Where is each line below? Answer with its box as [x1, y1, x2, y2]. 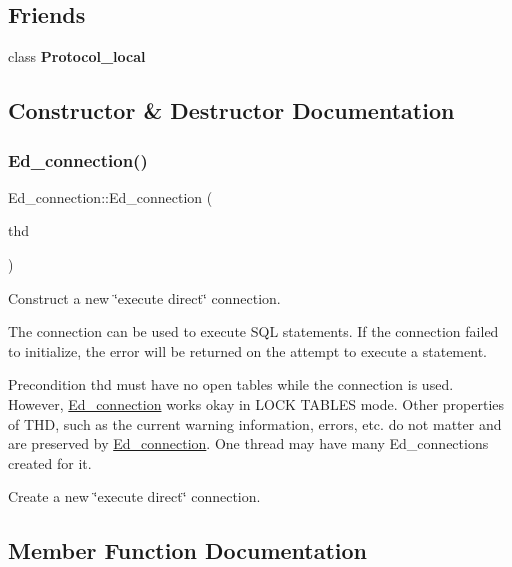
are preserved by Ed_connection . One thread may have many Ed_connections [8, 433, 489, 454]
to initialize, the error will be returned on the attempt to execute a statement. [8, 340, 487, 361]
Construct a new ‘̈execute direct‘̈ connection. [8, 287, 281, 308]
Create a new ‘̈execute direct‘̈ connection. [8, 486, 261, 507]
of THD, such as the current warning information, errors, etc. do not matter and [8, 413, 502, 434]
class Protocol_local [8, 46, 146, 67]
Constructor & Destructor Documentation [8, 95, 455, 126]
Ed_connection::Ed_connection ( [8, 186, 213, 207]
